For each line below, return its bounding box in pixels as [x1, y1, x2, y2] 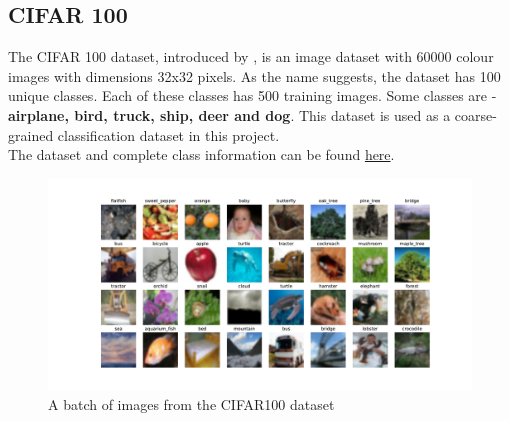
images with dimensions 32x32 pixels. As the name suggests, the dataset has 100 [8, 65, 501, 86]
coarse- [454, 104, 497, 125]
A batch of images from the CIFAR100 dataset [48, 394, 335, 415]
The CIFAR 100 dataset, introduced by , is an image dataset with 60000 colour [8, 46, 494, 67]
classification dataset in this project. [57, 124, 280, 145]
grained [8, 124, 54, 145]
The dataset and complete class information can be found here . [8, 144, 395, 165]
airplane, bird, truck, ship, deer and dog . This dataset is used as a [8, 104, 451, 125]
